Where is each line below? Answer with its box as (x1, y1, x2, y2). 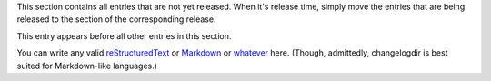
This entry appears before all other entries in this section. (16, 30, 232, 41)
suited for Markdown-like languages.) (16, 60, 158, 71)
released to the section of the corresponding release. (16, 14, 216, 25)
